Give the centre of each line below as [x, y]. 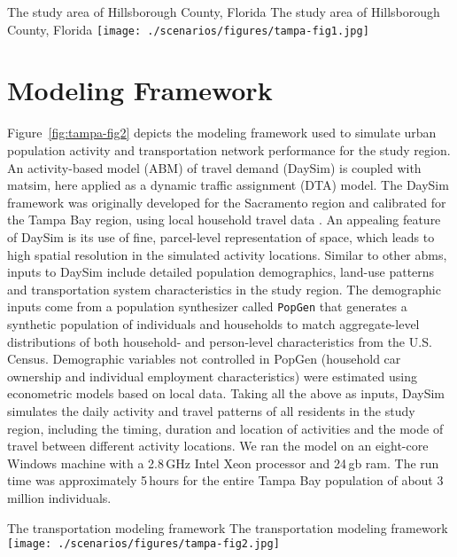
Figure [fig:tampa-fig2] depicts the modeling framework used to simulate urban [222, 133]
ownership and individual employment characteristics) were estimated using [212, 376]
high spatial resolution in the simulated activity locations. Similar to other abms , [227, 254]
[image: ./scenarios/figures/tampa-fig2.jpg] [143, 544]
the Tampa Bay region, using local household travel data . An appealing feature [224, 220]
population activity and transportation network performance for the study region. [229, 149]
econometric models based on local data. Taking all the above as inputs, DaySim [226, 393]
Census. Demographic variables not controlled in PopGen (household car [204, 359]
